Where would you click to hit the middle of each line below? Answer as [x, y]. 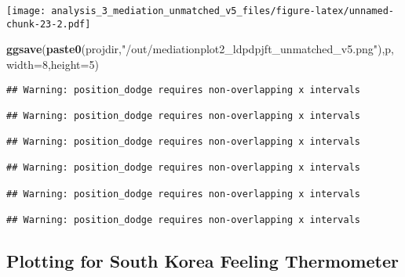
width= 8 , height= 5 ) [53, 64]
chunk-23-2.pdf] [49, 24]
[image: [26, 11]
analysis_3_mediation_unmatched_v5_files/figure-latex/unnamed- [223, 11]
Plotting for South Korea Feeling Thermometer [202, 261]
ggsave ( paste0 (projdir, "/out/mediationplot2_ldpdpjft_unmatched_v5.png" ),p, [200, 49]
